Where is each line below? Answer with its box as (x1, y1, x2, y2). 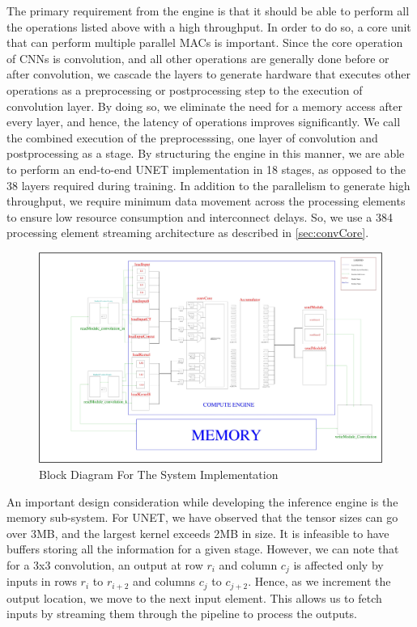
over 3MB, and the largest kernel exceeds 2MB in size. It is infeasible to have (6, 524, 389, 541)
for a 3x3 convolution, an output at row (6, 556, 203, 573)
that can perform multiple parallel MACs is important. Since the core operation (6, 34, 403, 51)
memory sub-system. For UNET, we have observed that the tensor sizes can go (6, 509, 398, 526)
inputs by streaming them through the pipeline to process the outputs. (6, 605, 357, 622)
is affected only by (293, 556, 384, 573)
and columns (133, 573, 196, 590)
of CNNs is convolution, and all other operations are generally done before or (6, 49, 389, 66)
